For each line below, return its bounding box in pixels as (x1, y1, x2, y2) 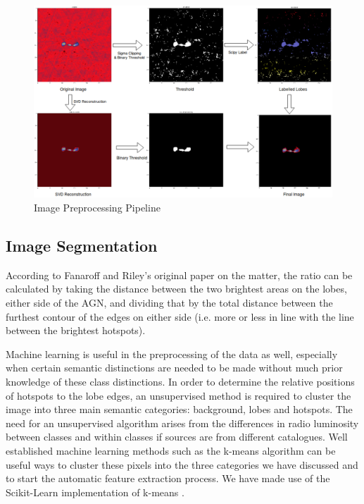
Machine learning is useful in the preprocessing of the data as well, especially (6, 346, 338, 361)
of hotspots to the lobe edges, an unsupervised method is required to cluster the (6, 388, 351, 402)
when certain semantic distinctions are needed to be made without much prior (6, 360, 343, 375)
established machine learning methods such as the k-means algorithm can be (6, 443, 336, 457)
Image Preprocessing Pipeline (34, 200, 161, 215)
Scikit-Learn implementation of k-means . (6, 484, 184, 499)
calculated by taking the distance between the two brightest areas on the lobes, (6, 281, 347, 296)
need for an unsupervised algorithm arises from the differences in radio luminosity (6, 415, 359, 430)
